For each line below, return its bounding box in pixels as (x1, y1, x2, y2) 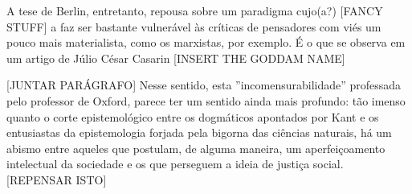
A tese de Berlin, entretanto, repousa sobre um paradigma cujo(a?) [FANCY (6, 2, 383, 19)
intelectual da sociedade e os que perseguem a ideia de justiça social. (6, 155, 344, 172)
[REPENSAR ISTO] (6, 171, 107, 188)
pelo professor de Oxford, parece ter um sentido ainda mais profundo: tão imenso (6, 92, 406, 109)
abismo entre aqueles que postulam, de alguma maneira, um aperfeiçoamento (6, 139, 385, 156)
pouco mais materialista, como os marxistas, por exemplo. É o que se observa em (6, 34, 406, 51)
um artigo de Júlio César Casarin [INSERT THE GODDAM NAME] (6, 49, 345, 66)
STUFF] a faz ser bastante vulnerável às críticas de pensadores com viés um (6, 18, 381, 35)
